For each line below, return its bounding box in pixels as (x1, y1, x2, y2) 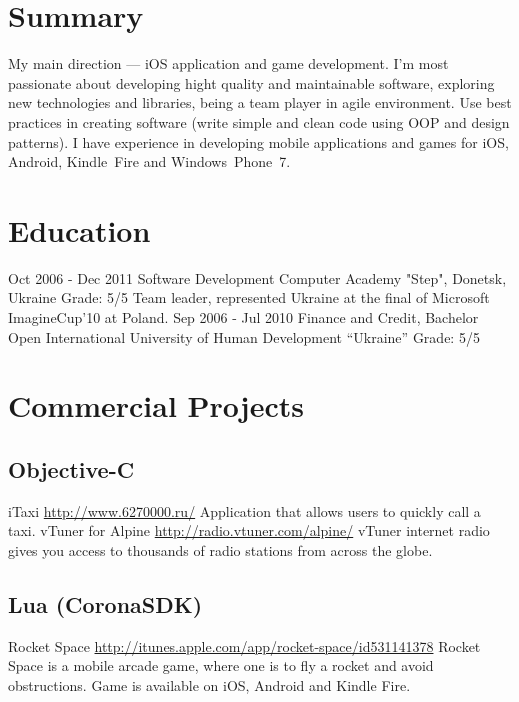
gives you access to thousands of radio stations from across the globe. (8, 539, 433, 560)
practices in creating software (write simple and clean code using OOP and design (8, 111, 510, 132)
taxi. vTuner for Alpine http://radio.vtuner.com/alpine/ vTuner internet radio (8, 520, 490, 541)
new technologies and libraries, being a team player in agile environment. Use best (8, 92, 512, 113)
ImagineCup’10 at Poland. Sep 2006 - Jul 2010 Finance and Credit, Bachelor (8, 307, 479, 327)
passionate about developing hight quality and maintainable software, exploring (8, 72, 495, 93)
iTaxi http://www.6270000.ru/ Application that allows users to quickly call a (8, 500, 481, 521)
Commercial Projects (8, 385, 304, 426)
